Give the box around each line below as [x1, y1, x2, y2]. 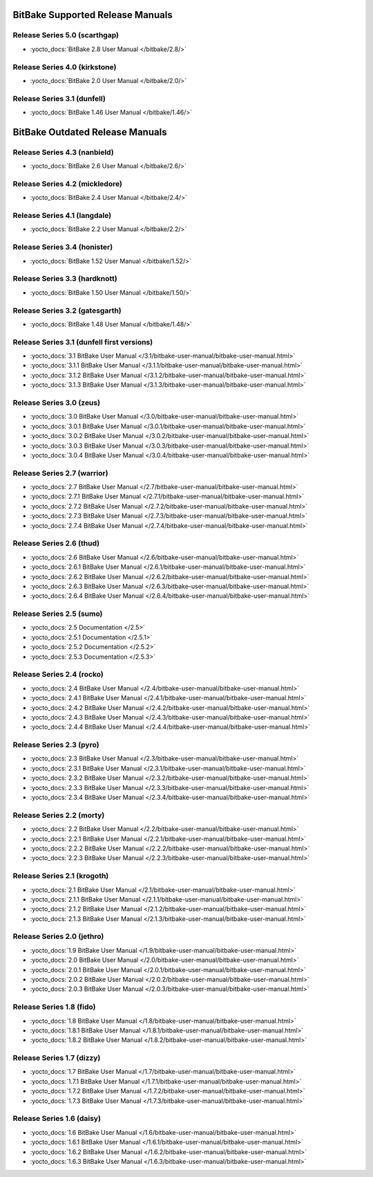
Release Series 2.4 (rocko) [12, 670, 104, 679]
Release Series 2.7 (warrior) [12, 468, 108, 477]
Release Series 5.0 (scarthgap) [12, 30, 119, 40]
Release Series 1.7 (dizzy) [12, 1053, 101, 1063]
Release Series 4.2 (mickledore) [12, 179, 122, 188]
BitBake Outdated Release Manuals [12, 126, 167, 138]
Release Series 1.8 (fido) [12, 1002, 96, 1012]
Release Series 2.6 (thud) [12, 538, 100, 548]
